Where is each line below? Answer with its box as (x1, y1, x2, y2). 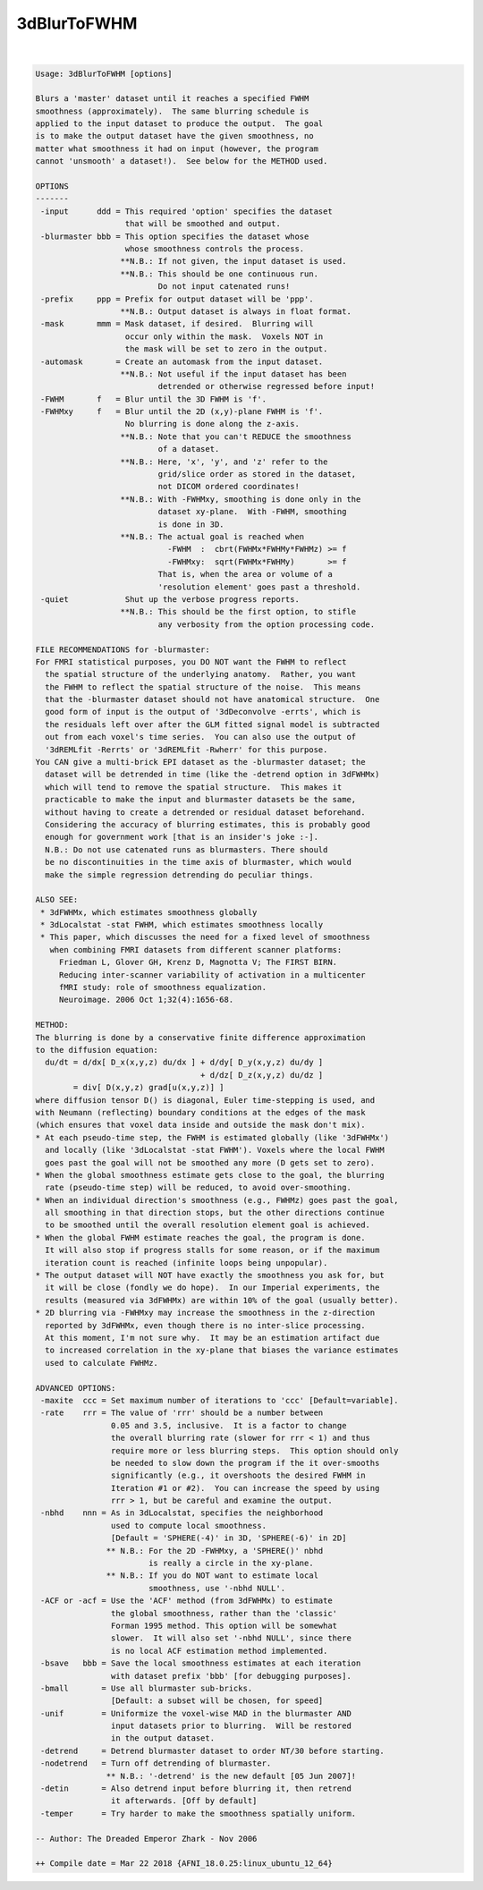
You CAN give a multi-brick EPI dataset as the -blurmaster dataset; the (35, 757, 366, 767)
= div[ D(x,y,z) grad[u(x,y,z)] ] (72, 1082, 225, 1093)
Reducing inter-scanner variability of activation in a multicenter (58, 970, 366, 979)
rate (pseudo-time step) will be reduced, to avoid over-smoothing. (45, 1182, 352, 1193)
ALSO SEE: (35, 894, 79, 905)
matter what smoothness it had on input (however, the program (35, 143, 319, 154)
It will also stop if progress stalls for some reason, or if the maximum (45, 1245, 380, 1256)
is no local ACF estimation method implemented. (110, 1646, 328, 1656)
